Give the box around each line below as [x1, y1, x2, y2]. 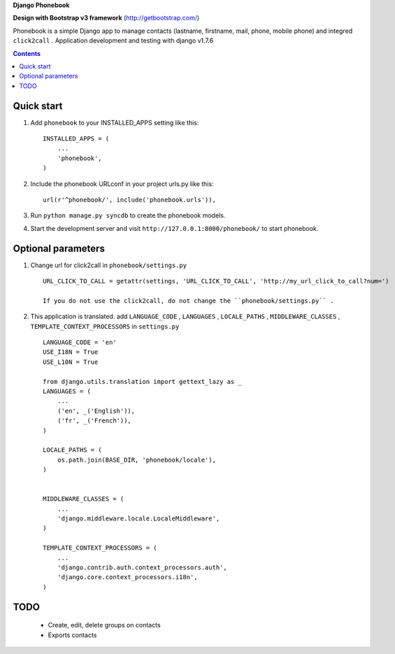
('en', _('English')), [57, 406, 136, 415]
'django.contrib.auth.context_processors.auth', [57, 564, 227, 571]
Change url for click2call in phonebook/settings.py [30, 261, 187, 269]
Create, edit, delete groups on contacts [48, 621, 161, 630]
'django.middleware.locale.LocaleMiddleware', [57, 515, 220, 523]
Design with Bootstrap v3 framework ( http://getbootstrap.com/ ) [13, 14, 200, 22]
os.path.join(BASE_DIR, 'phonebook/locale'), [57, 455, 217, 464]
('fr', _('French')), [57, 417, 132, 425]
